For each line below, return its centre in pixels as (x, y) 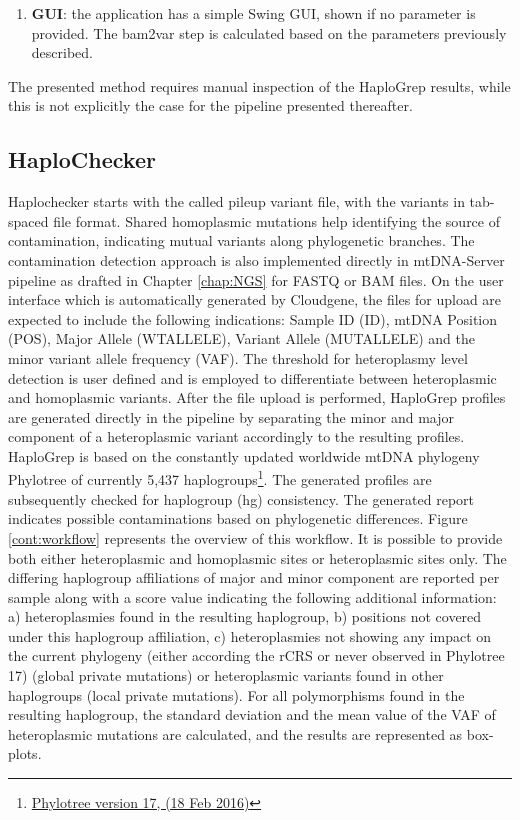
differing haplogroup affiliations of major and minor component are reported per (254, 577)
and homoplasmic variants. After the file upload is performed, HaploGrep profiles (257, 397)
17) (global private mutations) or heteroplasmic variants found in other (226, 675)
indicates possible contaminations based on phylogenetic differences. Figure (238, 518)
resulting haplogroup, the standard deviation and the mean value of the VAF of (252, 714)
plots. (25, 753)
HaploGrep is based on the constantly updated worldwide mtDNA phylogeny (244, 455)
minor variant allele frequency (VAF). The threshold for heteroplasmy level (238, 357)
